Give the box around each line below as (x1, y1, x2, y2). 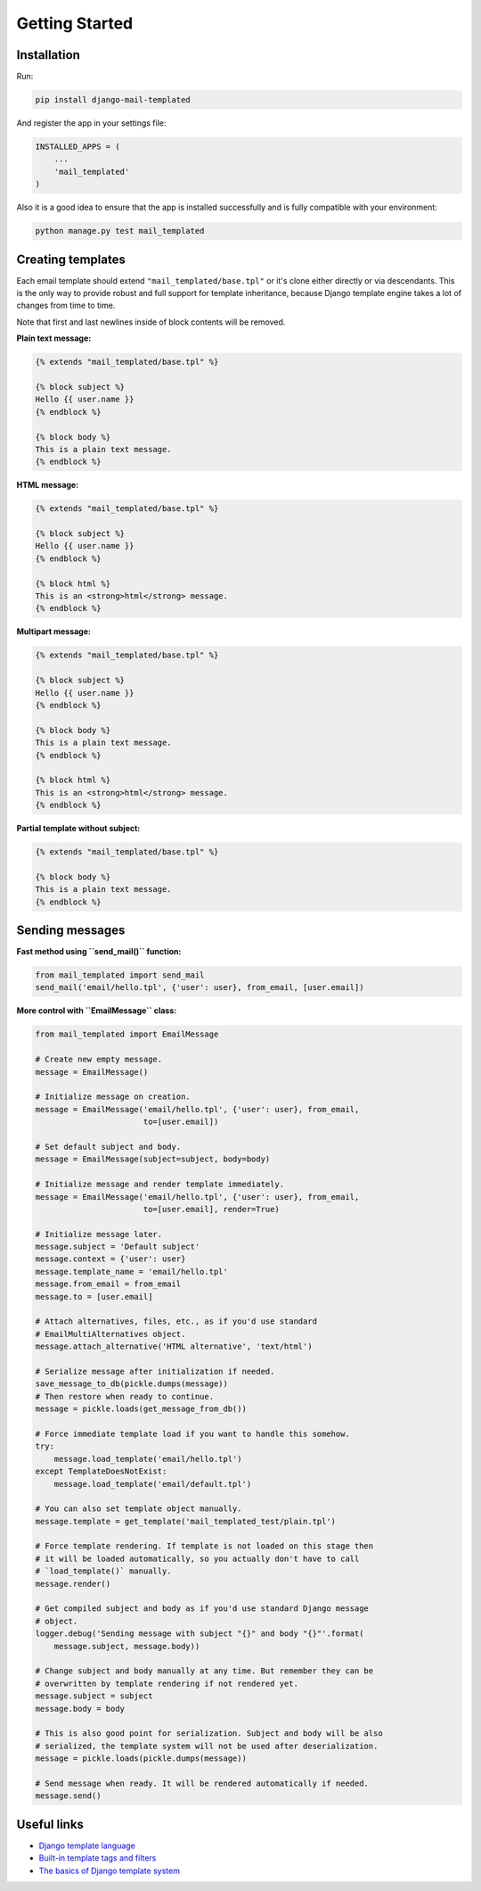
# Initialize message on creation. (35, 1092, 191, 1102)
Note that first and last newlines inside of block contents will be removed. (16, 317, 286, 327)
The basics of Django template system (38, 1865, 180, 1876)
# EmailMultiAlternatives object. (35, 1329, 186, 1339)
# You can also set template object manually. (35, 1504, 242, 1514)
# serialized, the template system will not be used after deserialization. (35, 1740, 379, 1751)
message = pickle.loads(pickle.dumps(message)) (35, 1754, 247, 1763)
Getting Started (16, 13, 134, 33)
